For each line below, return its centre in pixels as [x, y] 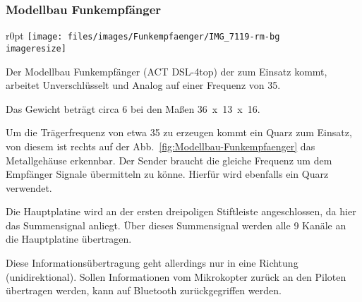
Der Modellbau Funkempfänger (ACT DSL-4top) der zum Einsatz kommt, [167, 71]
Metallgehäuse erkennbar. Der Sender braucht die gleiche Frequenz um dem [169, 160]
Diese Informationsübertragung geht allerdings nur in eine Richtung [152, 263]
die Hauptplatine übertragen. [69, 239]
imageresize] [36, 48]
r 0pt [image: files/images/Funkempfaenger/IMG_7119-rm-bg [143, 36]
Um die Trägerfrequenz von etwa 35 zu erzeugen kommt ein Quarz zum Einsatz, [179, 132]
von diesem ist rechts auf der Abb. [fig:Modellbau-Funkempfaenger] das [161, 146]
